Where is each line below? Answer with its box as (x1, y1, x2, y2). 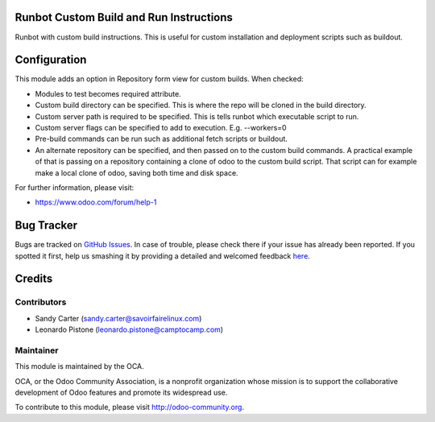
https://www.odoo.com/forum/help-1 (35, 197, 157, 207)
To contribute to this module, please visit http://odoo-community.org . (14, 403, 245, 412)
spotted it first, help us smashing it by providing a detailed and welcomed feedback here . (14, 250, 310, 261)
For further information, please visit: (14, 182, 135, 192)
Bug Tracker (14, 218, 78, 233)
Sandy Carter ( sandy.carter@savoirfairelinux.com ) (35, 313, 202, 323)
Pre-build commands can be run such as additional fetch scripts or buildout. (35, 134, 288, 144)
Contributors (14, 296, 67, 308)
